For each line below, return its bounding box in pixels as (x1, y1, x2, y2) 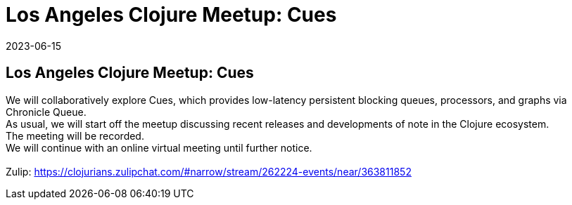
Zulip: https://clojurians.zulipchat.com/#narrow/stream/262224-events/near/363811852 (6, 165, 412, 178)
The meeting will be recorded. (6, 129, 144, 142)
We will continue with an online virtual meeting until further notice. (6, 141, 312, 154)
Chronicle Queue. (6, 105, 87, 118)
